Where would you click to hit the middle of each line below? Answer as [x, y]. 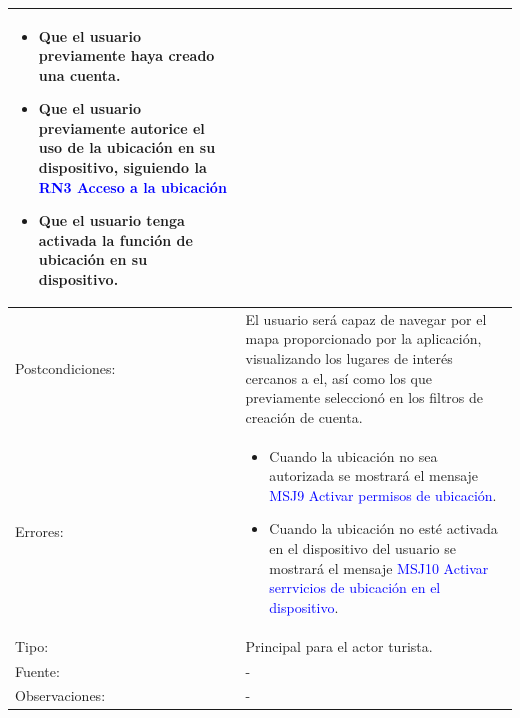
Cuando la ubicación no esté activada [383, 528]
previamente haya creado [126, 55]
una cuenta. [79, 74]
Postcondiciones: [65, 367]
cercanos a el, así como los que [339, 377]
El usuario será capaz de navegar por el [366, 318]
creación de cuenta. [304, 416]
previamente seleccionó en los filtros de [364, 397]
